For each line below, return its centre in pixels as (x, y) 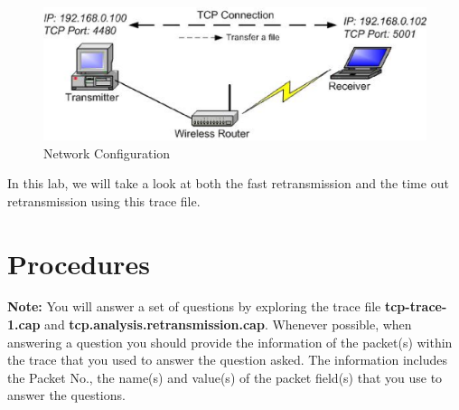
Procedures (79, 263)
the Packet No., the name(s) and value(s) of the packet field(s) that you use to (225, 377)
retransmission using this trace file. (104, 200)
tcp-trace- (416, 306)
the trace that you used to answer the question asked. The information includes (227, 360)
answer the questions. (66, 395)
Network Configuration (107, 153)
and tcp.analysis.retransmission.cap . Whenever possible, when (228, 324)
